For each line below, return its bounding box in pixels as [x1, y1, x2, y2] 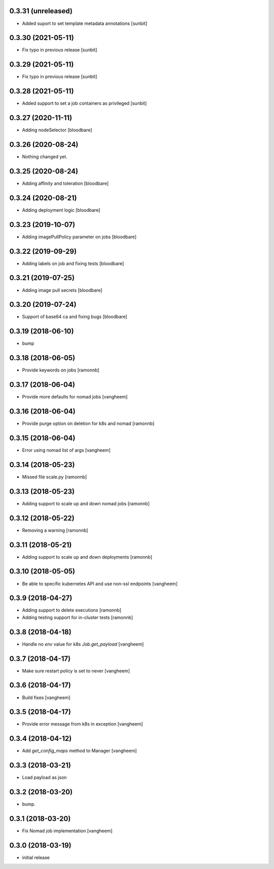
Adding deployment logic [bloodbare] [22, 207, 100, 213]
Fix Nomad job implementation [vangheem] [22, 828, 113, 834]
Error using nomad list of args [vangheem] [22, 447, 111, 453]
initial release [22, 855, 50, 860]
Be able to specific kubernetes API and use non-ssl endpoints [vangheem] [22, 581, 178, 587]
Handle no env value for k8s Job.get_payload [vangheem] [22, 641, 144, 647]
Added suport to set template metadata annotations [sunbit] [22, 20, 147, 26]
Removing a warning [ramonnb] [22, 527, 88, 533]
